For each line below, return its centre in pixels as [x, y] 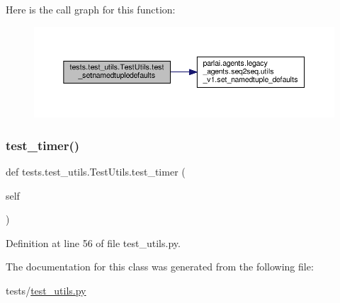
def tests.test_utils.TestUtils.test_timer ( [96, 172]
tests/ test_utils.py [46, 291]
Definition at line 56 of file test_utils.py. [93, 242]
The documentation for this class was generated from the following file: [160, 267]
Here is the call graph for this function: [91, 9]
